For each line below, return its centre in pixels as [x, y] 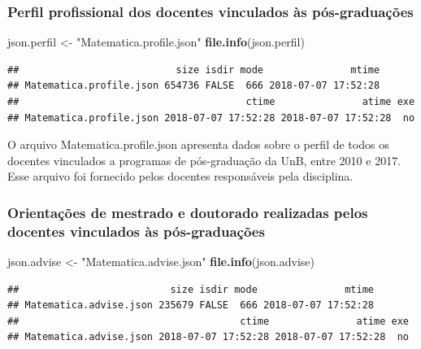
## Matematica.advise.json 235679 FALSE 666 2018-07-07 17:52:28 [191, 305]
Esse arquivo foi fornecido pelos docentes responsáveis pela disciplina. [180, 176]
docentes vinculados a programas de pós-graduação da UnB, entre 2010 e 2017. [204, 160]
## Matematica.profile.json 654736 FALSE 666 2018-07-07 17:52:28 [194, 86]
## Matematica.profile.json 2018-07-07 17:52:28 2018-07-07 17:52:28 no [211, 118]
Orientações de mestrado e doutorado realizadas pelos [188, 212]
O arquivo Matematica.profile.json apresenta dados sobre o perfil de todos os [198, 144]
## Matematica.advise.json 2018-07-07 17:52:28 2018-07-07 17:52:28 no [208, 337]
